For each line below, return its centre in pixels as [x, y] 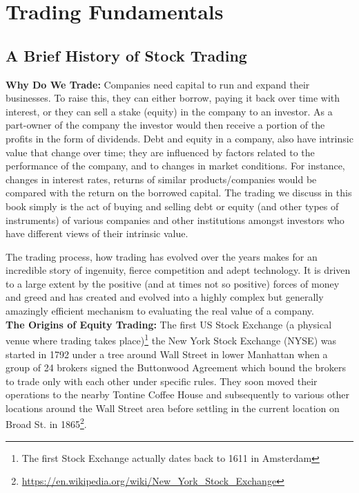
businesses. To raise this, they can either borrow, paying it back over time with [173, 98]
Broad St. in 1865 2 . [46, 423]
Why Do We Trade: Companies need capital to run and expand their [158, 84]
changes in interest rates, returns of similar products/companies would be [161, 179]
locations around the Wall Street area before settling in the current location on [173, 408]
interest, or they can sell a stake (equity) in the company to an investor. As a [169, 111]
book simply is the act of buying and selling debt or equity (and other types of [172, 206]
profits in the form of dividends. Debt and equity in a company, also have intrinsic [179, 138]
